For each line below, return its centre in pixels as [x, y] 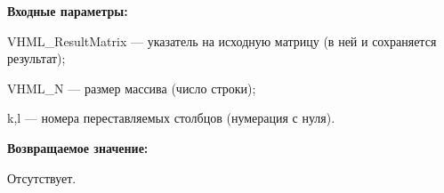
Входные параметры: [68, 11]
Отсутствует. [42, 177]
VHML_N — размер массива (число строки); [132, 88]
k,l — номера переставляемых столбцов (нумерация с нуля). [171, 118]
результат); [36, 58]
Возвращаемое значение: [78, 147]
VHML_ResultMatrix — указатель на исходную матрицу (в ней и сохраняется [222, 40]
